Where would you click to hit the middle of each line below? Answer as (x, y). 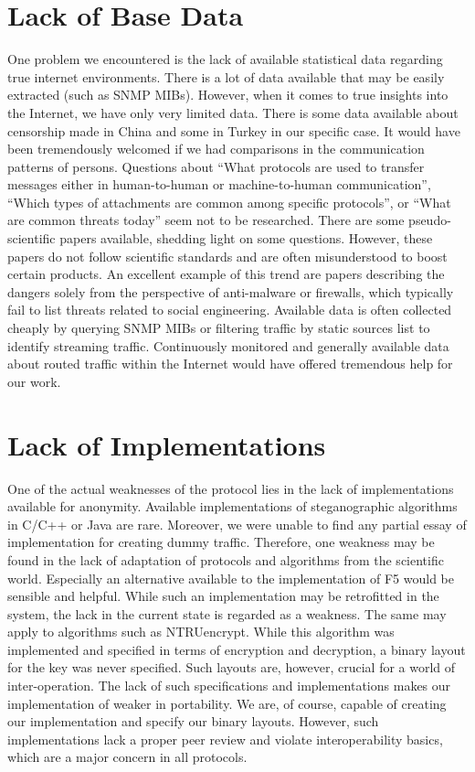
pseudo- (430, 220)
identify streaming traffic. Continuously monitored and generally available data (228, 345)
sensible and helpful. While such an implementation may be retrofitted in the (223, 596)
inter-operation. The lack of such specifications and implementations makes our (229, 686)
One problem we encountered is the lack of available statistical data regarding (225, 59)
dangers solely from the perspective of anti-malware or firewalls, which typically (231, 291)
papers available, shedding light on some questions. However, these (246, 238)
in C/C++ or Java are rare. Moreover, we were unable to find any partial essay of (237, 524)
